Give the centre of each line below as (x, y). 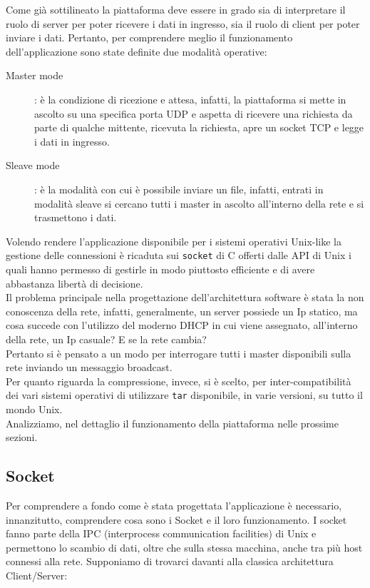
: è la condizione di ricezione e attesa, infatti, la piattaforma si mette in (190, 99)
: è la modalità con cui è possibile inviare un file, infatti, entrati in (179, 189)
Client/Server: (37, 575)
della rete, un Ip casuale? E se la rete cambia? (106, 339)
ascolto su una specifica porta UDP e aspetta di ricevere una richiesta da (194, 113)
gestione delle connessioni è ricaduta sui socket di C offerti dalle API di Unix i (179, 255)
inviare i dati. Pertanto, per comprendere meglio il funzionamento (149, 37)
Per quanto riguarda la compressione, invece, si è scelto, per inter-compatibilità (179, 381)
